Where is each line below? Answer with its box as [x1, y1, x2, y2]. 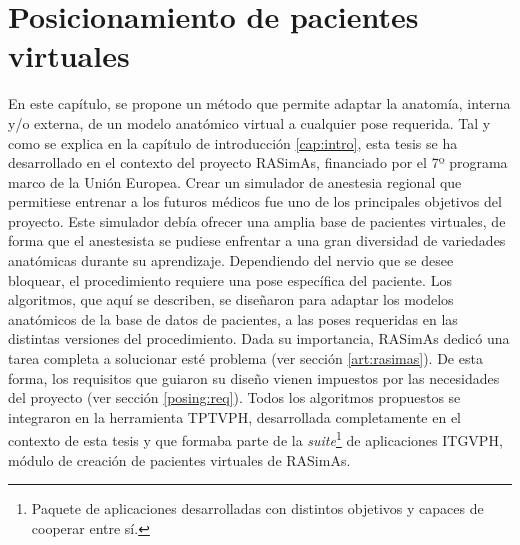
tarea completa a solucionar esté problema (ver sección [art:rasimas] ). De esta [8, 348, 483, 369]
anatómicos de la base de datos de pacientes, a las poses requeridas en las [8, 308, 458, 329]
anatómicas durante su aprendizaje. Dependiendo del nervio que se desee [8, 250, 454, 271]
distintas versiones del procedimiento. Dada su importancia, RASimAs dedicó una [8, 328, 510, 349]
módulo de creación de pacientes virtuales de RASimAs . [8, 449, 351, 470]
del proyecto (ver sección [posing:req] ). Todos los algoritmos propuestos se [8, 387, 461, 408]
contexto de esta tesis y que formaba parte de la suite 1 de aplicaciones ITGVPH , [8, 427, 503, 451]
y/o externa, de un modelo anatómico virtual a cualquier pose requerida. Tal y [8, 112, 491, 133]
